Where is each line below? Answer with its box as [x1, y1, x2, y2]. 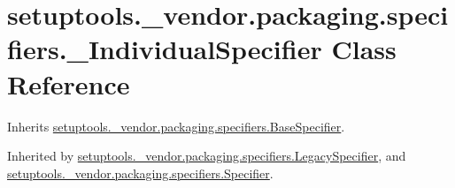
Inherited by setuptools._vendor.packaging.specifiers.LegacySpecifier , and [7, 147, 406, 165]
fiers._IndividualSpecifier [7, 31, 322, 67]
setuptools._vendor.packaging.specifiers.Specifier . [7, 163, 274, 182]
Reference [7, 65, 130, 102]
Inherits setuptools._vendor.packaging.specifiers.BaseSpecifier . [7, 117, 345, 135]
